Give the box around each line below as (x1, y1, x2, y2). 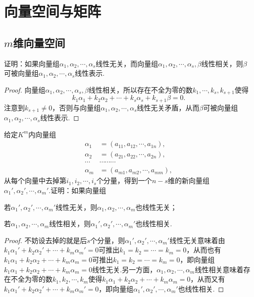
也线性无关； (135, 201, 177, 212)
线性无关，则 (55, 201, 98, 212)
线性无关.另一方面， (92, 264, 157, 274)
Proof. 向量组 (4, 84, 46, 95)
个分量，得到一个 (96, 175, 152, 186)
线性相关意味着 (195, 264, 244, 274)
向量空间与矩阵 (4, 1, 102, 21)
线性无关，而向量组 (96, 58, 158, 68)
